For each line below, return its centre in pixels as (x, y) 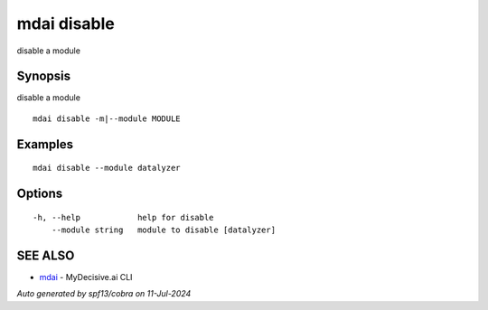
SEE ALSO (46, 255)
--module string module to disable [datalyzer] (163, 230)
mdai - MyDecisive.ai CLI (86, 277)
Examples (45, 144)
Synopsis (44, 76)
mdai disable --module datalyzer (107, 168)
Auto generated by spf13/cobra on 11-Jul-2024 (104, 294)
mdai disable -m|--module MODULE (107, 118)
